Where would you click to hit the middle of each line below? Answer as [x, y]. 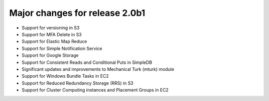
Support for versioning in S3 [51, 28]
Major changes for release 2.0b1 [77, 13]
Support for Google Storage [50, 55]
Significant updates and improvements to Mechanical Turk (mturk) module [98, 69]
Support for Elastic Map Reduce [54, 42]
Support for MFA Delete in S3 [52, 34]
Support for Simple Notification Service [62, 48]
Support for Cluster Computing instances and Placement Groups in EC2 [95, 90]
